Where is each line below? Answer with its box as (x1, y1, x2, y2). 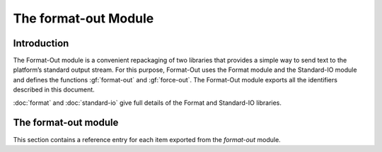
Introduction (13, 37, 69, 49)
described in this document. (13, 85, 95, 94)
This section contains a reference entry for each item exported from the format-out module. (13, 135, 281, 144)
